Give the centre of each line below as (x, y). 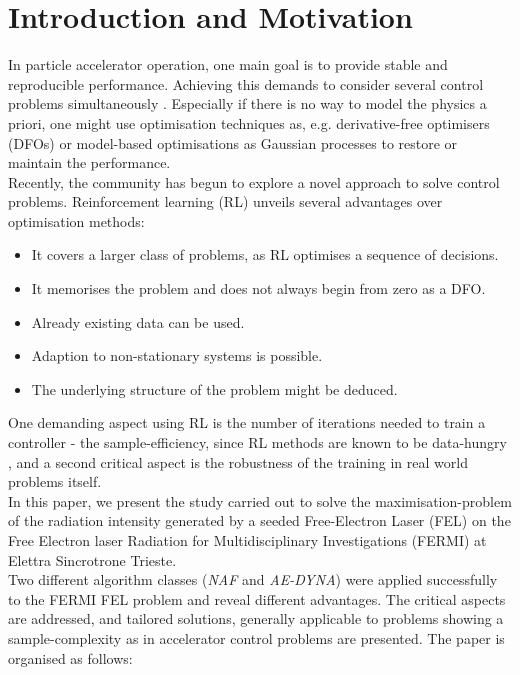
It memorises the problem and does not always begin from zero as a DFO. (258, 288)
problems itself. (55, 481)
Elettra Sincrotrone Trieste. (92, 559)
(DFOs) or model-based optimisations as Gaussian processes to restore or (233, 142)
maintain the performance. (89, 162)
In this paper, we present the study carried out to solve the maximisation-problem (260, 500)
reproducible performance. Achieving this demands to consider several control (246, 83)
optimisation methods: (76, 220)
